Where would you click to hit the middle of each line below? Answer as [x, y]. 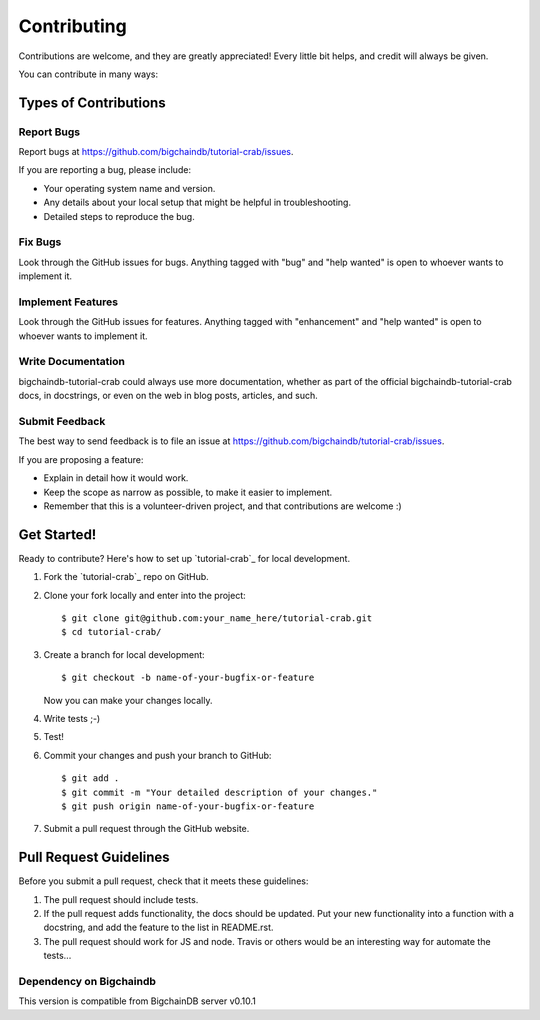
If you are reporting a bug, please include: [105, 170]
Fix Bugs [40, 242]
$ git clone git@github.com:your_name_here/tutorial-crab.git [217, 618]
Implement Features [68, 302]
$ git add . [90, 778]
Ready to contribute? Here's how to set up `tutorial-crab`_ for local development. [184, 558]
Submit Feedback [62, 422]
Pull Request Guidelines [94, 857]
